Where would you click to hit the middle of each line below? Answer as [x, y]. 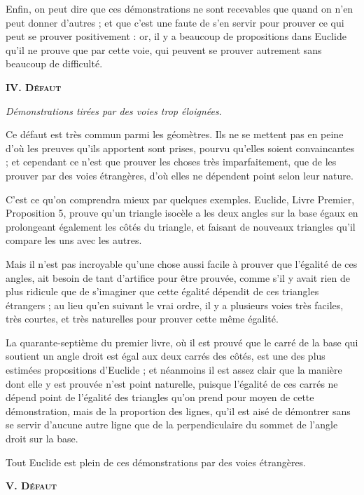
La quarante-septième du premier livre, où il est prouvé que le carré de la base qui [182, 342]
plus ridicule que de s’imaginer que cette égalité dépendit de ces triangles [162, 291]
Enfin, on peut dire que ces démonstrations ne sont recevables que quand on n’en [180, 8]
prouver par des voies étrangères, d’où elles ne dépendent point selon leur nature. [180, 175]
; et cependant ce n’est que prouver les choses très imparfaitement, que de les [171, 162]
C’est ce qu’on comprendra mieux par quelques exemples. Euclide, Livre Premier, [180, 199]
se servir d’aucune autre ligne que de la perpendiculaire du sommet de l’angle [172, 425]
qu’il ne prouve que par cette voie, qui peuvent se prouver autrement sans [164, 49]
